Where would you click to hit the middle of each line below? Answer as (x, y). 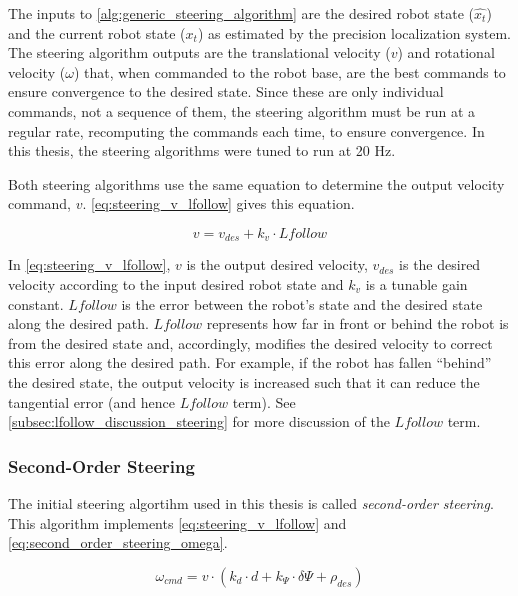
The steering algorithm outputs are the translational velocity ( (199, 52)
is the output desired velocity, (277, 264)
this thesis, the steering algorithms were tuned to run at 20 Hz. (202, 150)
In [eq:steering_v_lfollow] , (89, 264)
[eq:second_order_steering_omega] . (118, 542)
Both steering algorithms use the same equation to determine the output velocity (256, 183)
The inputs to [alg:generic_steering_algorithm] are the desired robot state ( (241, 13)
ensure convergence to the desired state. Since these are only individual (226, 91)
